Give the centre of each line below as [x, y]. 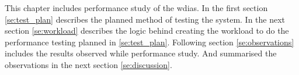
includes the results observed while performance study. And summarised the [141, 53]
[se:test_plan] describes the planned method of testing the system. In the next [145, 19]
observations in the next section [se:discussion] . [88, 64]
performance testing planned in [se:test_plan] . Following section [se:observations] [149, 42]
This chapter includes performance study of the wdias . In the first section [136, 8]
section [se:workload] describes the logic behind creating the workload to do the [147, 31]
